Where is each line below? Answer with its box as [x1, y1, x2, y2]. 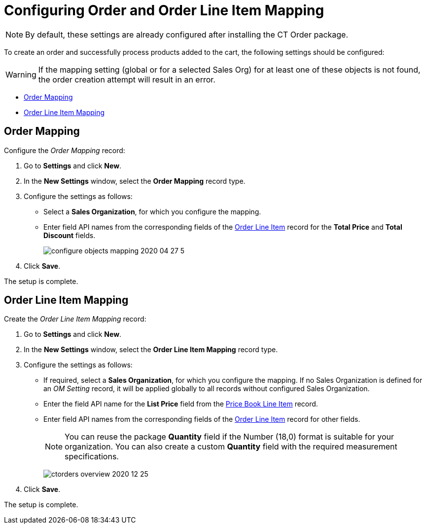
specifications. [65, 451, 119, 462]
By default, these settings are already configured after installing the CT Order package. [25, 29, 349, 40]
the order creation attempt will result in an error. [38, 74, 215, 84]
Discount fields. [43, 231, 96, 240]
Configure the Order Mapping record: [4, 146, 125, 155]
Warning [5, 69, 36, 80]
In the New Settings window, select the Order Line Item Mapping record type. [24, 345, 278, 354]
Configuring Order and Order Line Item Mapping [4, 2, 324, 19]
